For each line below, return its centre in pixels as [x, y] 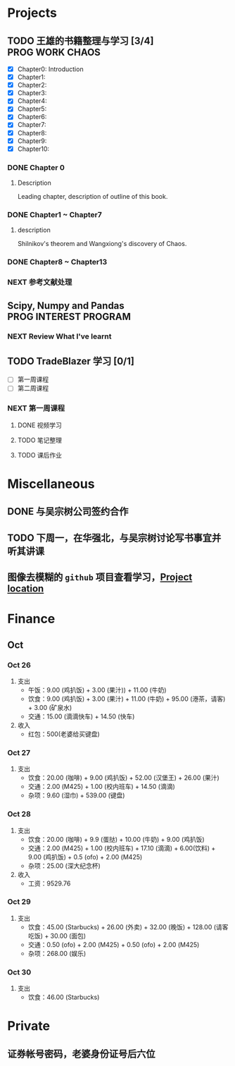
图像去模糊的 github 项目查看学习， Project [100, 577]
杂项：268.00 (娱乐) [57, 953]
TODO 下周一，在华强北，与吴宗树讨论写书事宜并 [114, 538]
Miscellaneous [51, 484]
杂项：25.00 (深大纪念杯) [64, 866]
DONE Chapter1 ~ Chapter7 [55, 214]
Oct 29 [19, 902]
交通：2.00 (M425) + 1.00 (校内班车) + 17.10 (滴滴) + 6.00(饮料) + [122, 848]
